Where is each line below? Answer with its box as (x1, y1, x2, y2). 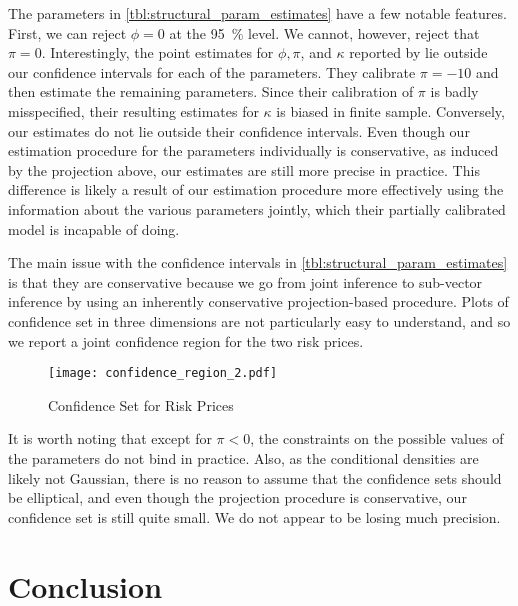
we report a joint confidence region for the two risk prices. (8, 330, 364, 351)
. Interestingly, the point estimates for (41, 42, 274, 63)
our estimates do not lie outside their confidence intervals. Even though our (8, 120, 470, 141)
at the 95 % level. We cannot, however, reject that (169, 22, 480, 43)
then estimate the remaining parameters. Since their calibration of (8, 81, 414, 102)
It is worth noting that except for (8, 428, 212, 449)
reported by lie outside (349, 42, 488, 63)
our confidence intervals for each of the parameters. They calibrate (8, 61, 416, 82)
